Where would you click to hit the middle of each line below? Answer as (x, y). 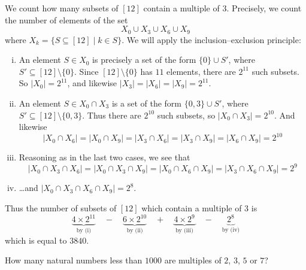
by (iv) (231, 230)
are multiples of (193, 260)
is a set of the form (146, 103)
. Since (87, 71)
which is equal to (36, 240)
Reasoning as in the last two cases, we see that (104, 157)
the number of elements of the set (66, 19)
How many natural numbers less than (74, 260)
